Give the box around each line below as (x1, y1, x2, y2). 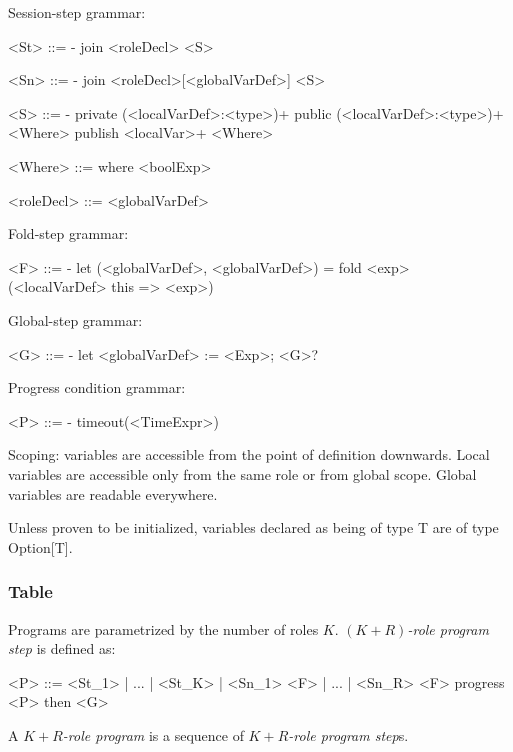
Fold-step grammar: (8, 223, 129, 244)
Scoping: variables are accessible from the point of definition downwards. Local (8, 444, 490, 465)
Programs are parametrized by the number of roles (8, 618, 319, 639)
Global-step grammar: (8, 309, 143, 330)
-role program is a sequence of (62, 724, 244, 745)
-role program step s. (288, 724, 409, 745)
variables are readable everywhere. (8, 483, 218, 504)
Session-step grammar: (8, 2, 146, 22)
